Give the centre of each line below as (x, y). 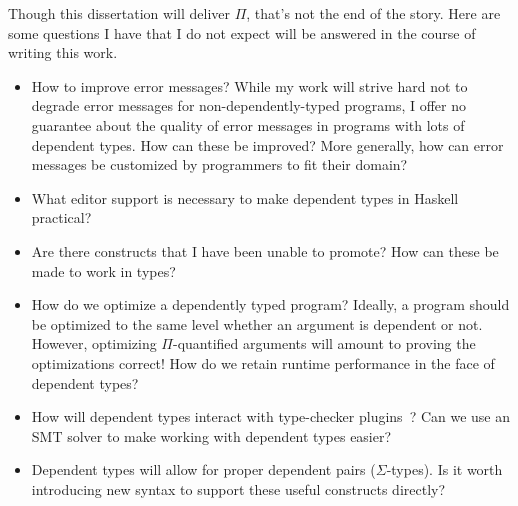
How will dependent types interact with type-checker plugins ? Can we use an (271, 416)
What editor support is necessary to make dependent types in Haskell (245, 197)
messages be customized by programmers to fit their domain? (219, 164)
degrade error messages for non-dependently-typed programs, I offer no (249, 105)
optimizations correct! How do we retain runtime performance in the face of (263, 362)
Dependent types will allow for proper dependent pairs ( (203, 469)
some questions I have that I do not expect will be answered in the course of (242, 32)
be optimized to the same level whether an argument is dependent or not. (257, 323)
